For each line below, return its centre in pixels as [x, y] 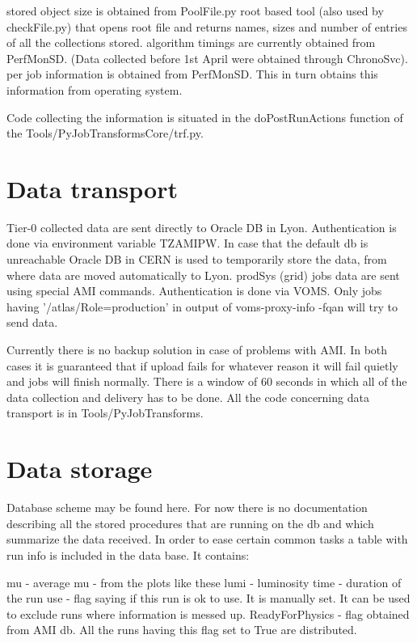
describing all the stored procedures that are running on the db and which [190, 523]
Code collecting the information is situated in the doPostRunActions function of [205, 117]
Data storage [80, 469]
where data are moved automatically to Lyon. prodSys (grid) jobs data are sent [203, 275]
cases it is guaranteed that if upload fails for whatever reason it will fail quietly [202, 365]
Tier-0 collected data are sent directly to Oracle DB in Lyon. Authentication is [202, 227]
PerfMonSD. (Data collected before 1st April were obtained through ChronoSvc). [207, 58]
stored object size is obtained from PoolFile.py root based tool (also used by [195, 11]
